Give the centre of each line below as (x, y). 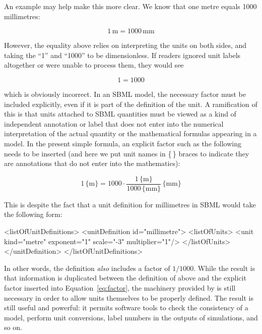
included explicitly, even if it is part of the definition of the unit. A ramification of (131, 104)
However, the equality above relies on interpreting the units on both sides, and (125, 45)
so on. (13, 327)
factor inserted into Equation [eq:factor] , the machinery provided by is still (120, 287)
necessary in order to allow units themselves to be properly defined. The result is (129, 297)
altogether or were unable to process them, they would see (94, 65)
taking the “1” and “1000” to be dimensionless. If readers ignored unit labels (122, 55)
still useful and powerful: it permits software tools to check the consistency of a (126, 308)
